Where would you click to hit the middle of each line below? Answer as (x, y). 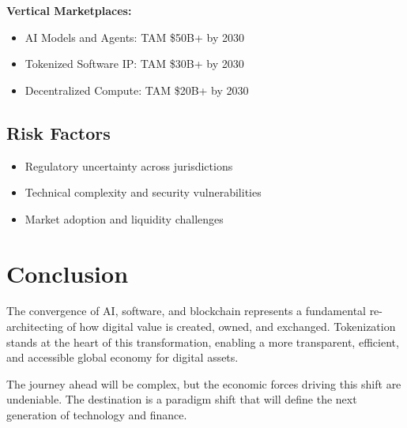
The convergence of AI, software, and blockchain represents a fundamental (186, 311)
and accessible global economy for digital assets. (122, 357)
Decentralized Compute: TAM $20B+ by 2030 (137, 90)
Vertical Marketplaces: (69, 10)
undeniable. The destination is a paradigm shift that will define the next (182, 399)
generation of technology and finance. (97, 415)
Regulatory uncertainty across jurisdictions (129, 165)
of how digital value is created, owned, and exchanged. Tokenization (231, 327)
